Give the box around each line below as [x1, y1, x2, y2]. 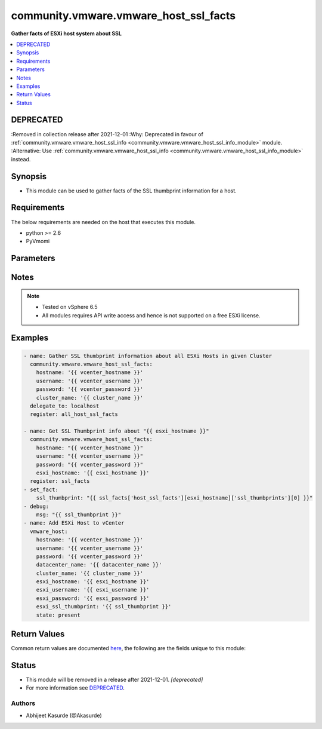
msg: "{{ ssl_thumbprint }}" [36, 511, 122, 518]
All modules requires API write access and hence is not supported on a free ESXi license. [42, 311, 261, 319]
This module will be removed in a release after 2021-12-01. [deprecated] [26, 676, 203, 684]
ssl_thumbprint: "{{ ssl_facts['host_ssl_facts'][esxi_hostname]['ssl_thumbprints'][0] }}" [36, 495, 313, 501]
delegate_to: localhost [30, 402, 100, 409]
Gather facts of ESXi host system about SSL [11, 30, 122, 37]
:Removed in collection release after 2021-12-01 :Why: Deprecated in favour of [11, 130, 204, 137]
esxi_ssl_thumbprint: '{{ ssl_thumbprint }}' [36, 604, 172, 610]
